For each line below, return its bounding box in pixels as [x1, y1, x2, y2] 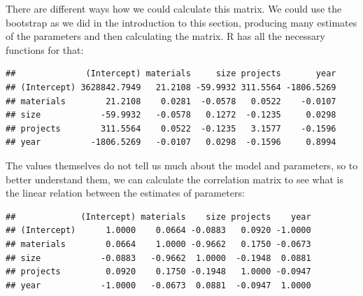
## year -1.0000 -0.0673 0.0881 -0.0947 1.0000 [6, 280, 311, 290]
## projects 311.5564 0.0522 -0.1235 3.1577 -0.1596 [6, 123, 336, 134]
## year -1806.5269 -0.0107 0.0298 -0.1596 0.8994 [6, 137, 336, 148]
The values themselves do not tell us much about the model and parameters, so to [6, 157, 358, 172]
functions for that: [6, 42, 84, 57]
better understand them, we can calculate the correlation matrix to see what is [6, 171, 343, 186]
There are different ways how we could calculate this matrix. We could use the [6, 1, 342, 15]
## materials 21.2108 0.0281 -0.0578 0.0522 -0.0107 [6, 96, 336, 106]
